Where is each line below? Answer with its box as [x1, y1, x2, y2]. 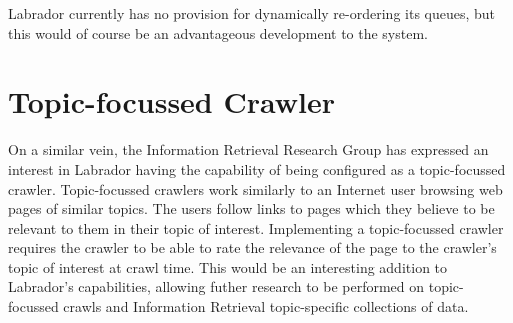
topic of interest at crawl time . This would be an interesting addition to [8, 256, 448, 277]
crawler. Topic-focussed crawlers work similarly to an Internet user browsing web [8, 178, 503, 199]
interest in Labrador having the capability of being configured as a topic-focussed [8, 158, 506, 179]
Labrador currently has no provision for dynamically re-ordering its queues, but [8, 3, 496, 23]
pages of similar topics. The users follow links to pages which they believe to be [8, 198, 495, 219]
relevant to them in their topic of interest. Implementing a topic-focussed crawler [8, 217, 504, 238]
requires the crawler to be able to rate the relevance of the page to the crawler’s [8, 237, 497, 258]
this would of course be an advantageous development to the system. [8, 22, 428, 43]
